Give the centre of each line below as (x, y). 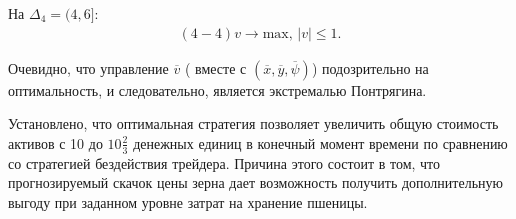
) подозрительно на (370, 67)
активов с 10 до (55, 142)
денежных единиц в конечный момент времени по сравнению (320, 142)
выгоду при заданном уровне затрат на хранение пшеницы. (188, 201)
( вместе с (215, 67)
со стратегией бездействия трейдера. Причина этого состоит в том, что (224, 162)
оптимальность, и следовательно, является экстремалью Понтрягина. (217, 89)
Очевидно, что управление (88, 67)
